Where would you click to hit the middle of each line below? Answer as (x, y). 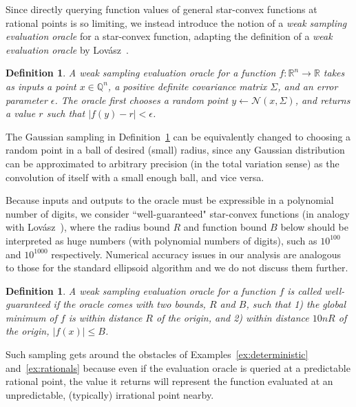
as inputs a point (41, 86)
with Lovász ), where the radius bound (88, 227)
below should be (314, 227)
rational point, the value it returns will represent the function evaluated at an (169, 381)
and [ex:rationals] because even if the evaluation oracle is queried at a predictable (178, 367)
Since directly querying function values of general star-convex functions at (161, 9)
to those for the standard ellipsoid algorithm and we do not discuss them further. (177, 268)
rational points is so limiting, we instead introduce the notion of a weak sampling (176, 22)
